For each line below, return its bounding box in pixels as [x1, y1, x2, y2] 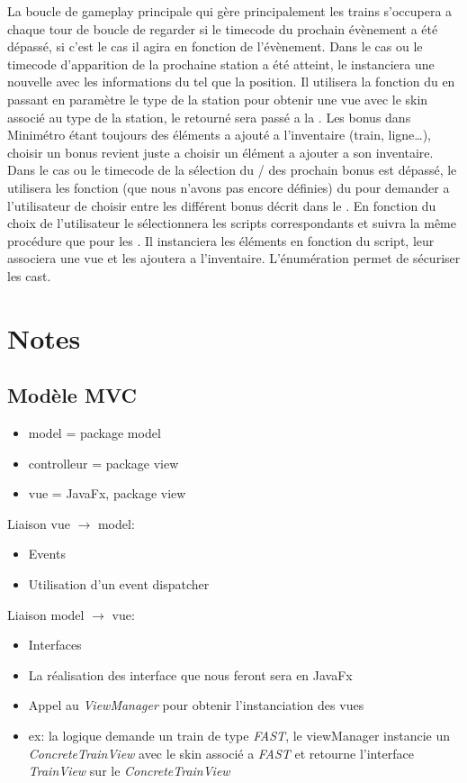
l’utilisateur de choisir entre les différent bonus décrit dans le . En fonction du [7, 196, 436, 214]
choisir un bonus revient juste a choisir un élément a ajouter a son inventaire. [7, 142, 434, 161]
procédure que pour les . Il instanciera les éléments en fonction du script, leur [7, 231, 435, 250]
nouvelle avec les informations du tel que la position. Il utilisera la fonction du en [7, 72, 455, 91]
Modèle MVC [7, 381, 137, 409]
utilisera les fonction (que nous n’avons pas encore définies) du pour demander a [7, 178, 450, 196]
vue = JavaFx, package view [28, 484, 186, 503]
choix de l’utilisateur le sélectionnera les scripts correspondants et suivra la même [7, 214, 456, 232]
